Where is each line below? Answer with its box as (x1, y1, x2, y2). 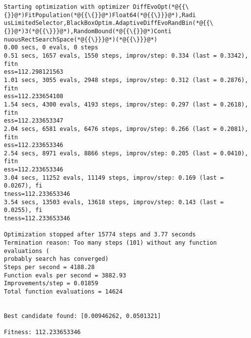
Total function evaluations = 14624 (4, 288, 123, 295)
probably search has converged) (4, 255, 109, 263)
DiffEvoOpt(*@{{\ (133, 3, 189, 10)
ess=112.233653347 (4, 117, 63, 125)
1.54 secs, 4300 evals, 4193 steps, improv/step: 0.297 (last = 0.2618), (4, 101, 249, 108)
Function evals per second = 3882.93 (4, 272, 126, 279)
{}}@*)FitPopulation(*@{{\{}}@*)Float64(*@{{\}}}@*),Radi (4, 11, 196, 19)
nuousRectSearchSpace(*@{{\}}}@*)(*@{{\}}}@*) (4, 36, 157, 43)
